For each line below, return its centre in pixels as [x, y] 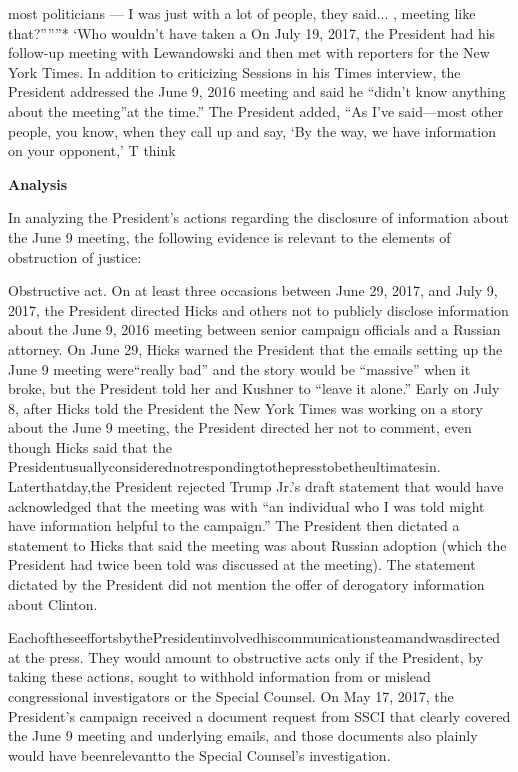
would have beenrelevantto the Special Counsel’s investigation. [199, 754]
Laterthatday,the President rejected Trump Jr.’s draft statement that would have [256, 486]
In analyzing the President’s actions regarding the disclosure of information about [258, 217]
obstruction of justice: [75, 256]
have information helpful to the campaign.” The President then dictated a [234, 525]
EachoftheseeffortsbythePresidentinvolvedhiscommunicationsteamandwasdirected [254, 637]
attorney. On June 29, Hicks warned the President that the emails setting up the [255, 348]
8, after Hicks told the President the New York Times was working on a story [245, 407]
